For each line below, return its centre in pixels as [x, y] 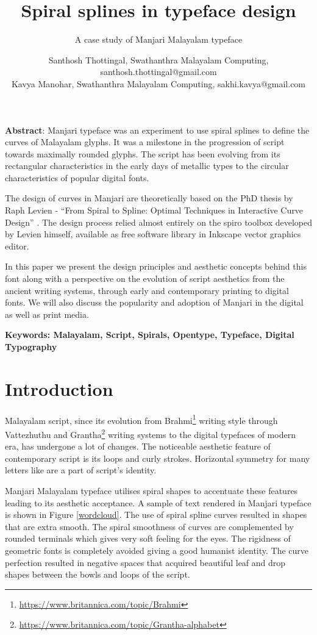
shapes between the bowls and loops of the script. [98, 574]
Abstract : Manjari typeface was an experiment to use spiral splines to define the [157, 130]
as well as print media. [47, 314]
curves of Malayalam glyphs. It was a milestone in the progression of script [145, 142]
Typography [31, 346]
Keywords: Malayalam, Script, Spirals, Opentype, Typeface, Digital [150, 335]
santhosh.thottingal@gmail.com [158, 72]
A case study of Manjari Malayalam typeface [158, 39]
